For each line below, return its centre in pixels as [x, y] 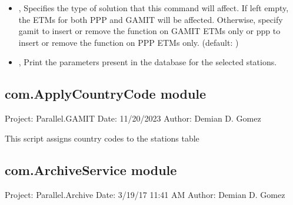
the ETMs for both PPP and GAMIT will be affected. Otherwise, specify [151, 19]
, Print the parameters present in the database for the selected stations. [148, 62]
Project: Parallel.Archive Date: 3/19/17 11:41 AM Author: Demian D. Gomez [145, 194]
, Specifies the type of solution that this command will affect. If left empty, [154, 8]
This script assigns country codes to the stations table [102, 138]
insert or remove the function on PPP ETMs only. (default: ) [129, 42]
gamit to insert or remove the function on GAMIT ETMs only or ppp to [149, 31]
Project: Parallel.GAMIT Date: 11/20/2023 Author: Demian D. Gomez [133, 118]
